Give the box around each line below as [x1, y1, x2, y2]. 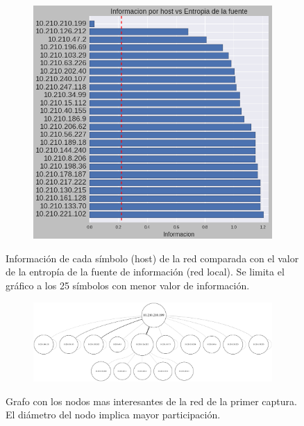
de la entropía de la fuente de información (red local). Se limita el [6, 264, 285, 279]
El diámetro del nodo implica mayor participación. [6, 407, 221, 422]
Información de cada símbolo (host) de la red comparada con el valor [6, 250, 299, 265]
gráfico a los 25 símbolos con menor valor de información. [6, 278, 250, 292]
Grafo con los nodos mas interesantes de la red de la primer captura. [6, 393, 297, 408]
